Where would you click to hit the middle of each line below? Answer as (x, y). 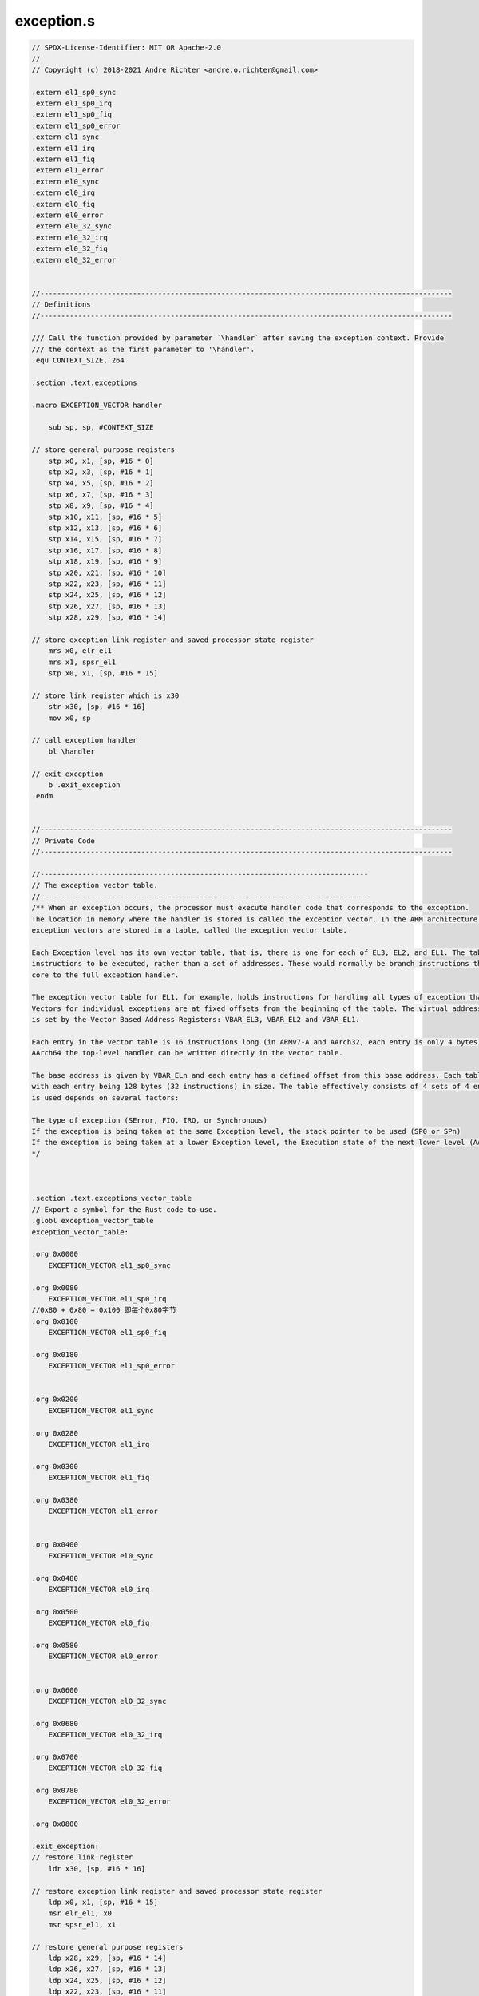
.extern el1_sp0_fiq (71, 115)
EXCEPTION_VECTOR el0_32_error (109, 1802)
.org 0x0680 (55, 1723)
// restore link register (82, 1857)
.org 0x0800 (55, 1824)
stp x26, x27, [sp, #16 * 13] (107, 606)
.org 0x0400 (55, 1545)
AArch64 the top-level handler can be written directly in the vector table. (187, 1053)
